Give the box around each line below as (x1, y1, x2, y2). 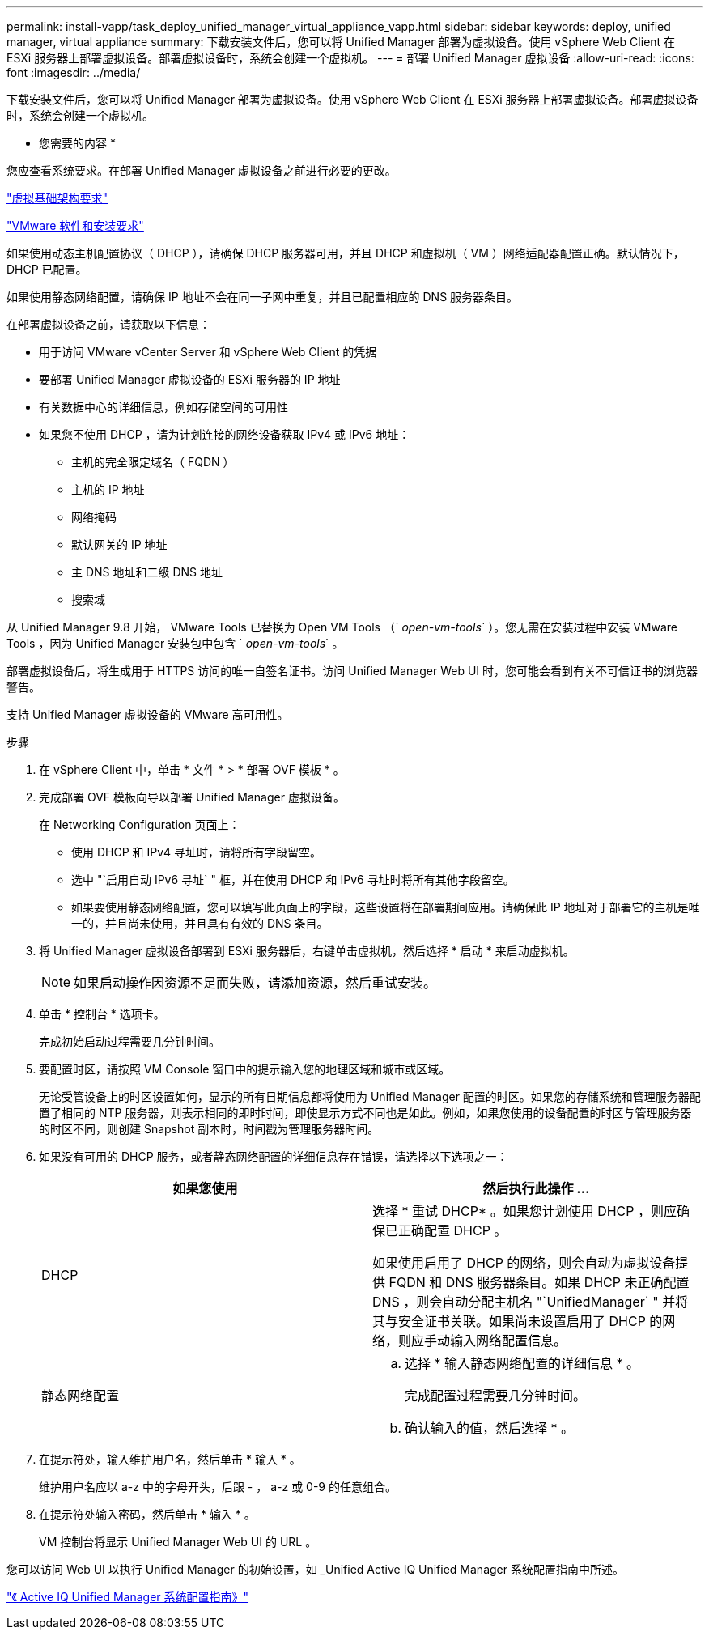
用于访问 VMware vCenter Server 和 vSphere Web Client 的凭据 (39, 345, 377, 359)
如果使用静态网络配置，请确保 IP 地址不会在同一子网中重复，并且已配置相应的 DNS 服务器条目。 (6, 290, 519, 304)
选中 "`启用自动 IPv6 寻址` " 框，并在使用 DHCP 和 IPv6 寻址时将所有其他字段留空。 (71, 873, 515, 886)
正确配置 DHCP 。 (398, 1222, 507, 1239)
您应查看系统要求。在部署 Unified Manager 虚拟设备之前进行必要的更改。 (6, 164, 397, 177)
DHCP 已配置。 (6, 262, 87, 276)
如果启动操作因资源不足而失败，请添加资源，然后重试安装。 (74, 975, 437, 991)
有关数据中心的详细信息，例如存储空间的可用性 (39, 400, 288, 414)
